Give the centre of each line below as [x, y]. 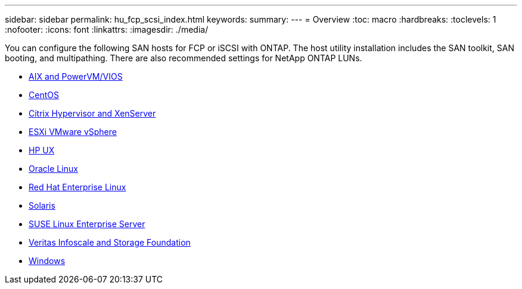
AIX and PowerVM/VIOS [76, 76]
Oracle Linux [53, 169]
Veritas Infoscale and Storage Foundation [110, 242]
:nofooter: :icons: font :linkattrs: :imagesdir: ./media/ [107, 29]
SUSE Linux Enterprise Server [87, 224]
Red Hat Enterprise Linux [77, 187]
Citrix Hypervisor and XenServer [92, 113]
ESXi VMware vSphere [73, 132]
